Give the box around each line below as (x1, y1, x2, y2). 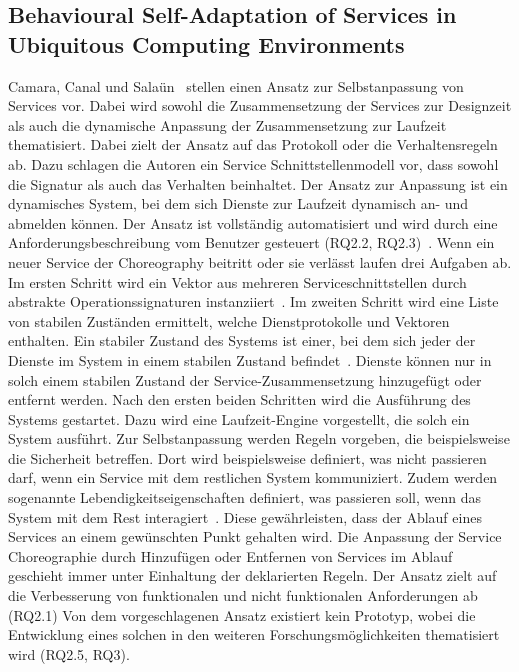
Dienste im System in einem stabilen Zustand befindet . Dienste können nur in (8, 349, 492, 370)
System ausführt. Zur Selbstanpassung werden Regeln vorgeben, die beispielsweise (8, 428, 510, 449)
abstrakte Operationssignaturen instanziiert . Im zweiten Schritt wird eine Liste (8, 291, 499, 312)
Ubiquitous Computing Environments (8, 28, 405, 59)
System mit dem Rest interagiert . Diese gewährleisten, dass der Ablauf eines (8, 506, 482, 527)
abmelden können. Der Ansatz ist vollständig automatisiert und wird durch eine (8, 212, 498, 233)
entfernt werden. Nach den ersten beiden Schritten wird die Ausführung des (8, 389, 471, 410)
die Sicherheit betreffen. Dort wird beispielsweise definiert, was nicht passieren (8, 447, 487, 468)
